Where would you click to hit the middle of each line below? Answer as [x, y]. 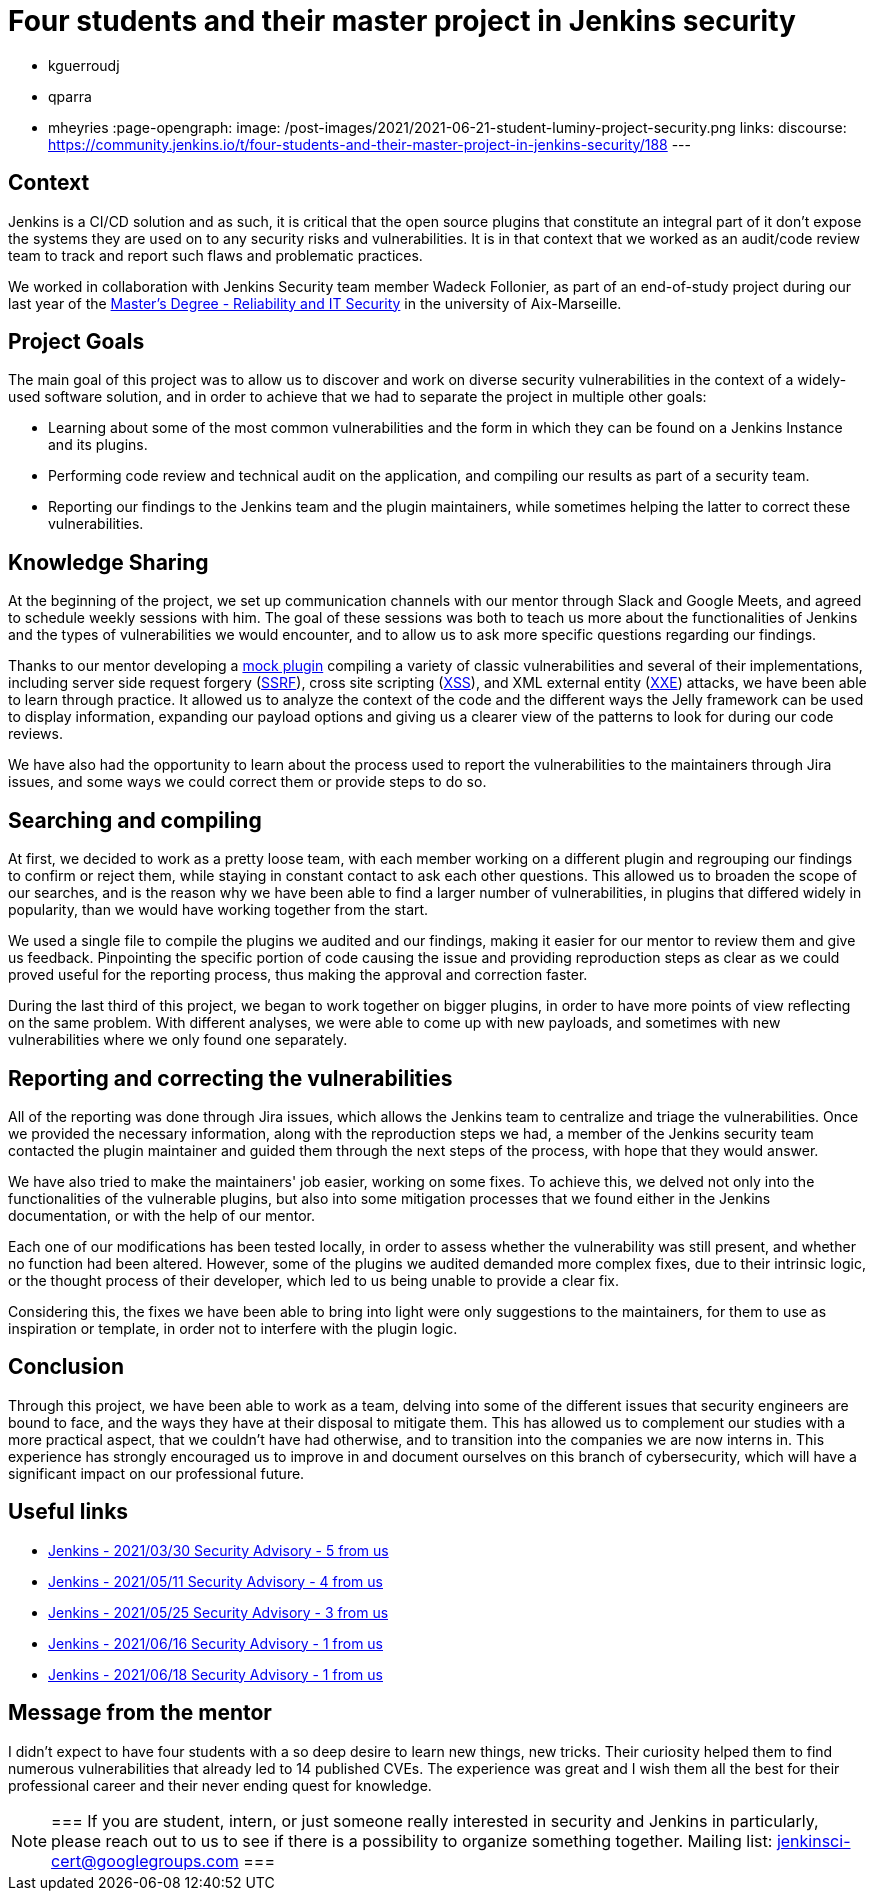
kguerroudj [84, 65]
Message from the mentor [140, 1713]
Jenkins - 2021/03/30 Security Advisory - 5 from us [218, 1550]
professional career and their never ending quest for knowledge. [220, 1785]
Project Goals [76, 342]
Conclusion [66, 1367]
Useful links [68, 1512]
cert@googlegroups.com [145, 1860]
